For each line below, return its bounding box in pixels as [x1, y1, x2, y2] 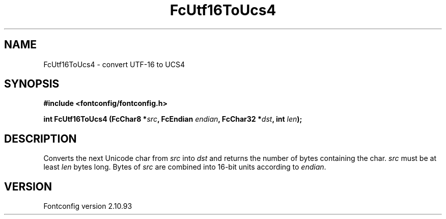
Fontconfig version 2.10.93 [43, 202, 132, 211]
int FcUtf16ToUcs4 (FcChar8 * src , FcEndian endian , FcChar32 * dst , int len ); [43, 115, 302, 124]
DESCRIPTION [4, 132, 77, 145]
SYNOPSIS [4, 77, 60, 91]
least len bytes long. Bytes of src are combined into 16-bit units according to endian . [43, 162, 326, 172]
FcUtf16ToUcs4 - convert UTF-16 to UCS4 [43, 60, 185, 69]
